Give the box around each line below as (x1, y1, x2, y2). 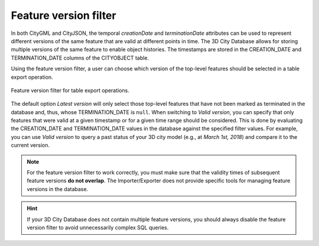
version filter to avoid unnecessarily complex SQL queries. (27, 224, 169, 231)
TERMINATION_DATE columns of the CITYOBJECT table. (11, 54, 149, 61)
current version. (11, 142, 50, 149)
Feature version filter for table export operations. (11, 86, 129, 94)
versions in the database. (27, 185, 89, 192)
